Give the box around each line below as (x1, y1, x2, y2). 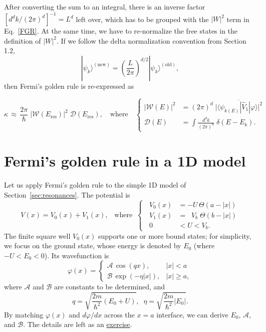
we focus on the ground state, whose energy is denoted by (4, 240, 181, 251)
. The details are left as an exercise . (23, 319, 132, 329)
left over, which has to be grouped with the (76, 14, 209, 24)
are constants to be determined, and (54, 281, 165, 292)
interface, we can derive (156, 309, 228, 319)
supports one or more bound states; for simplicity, (98, 230, 251, 241)
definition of (4, 35, 41, 46)
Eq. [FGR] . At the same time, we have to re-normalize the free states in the (4, 26, 238, 36)
